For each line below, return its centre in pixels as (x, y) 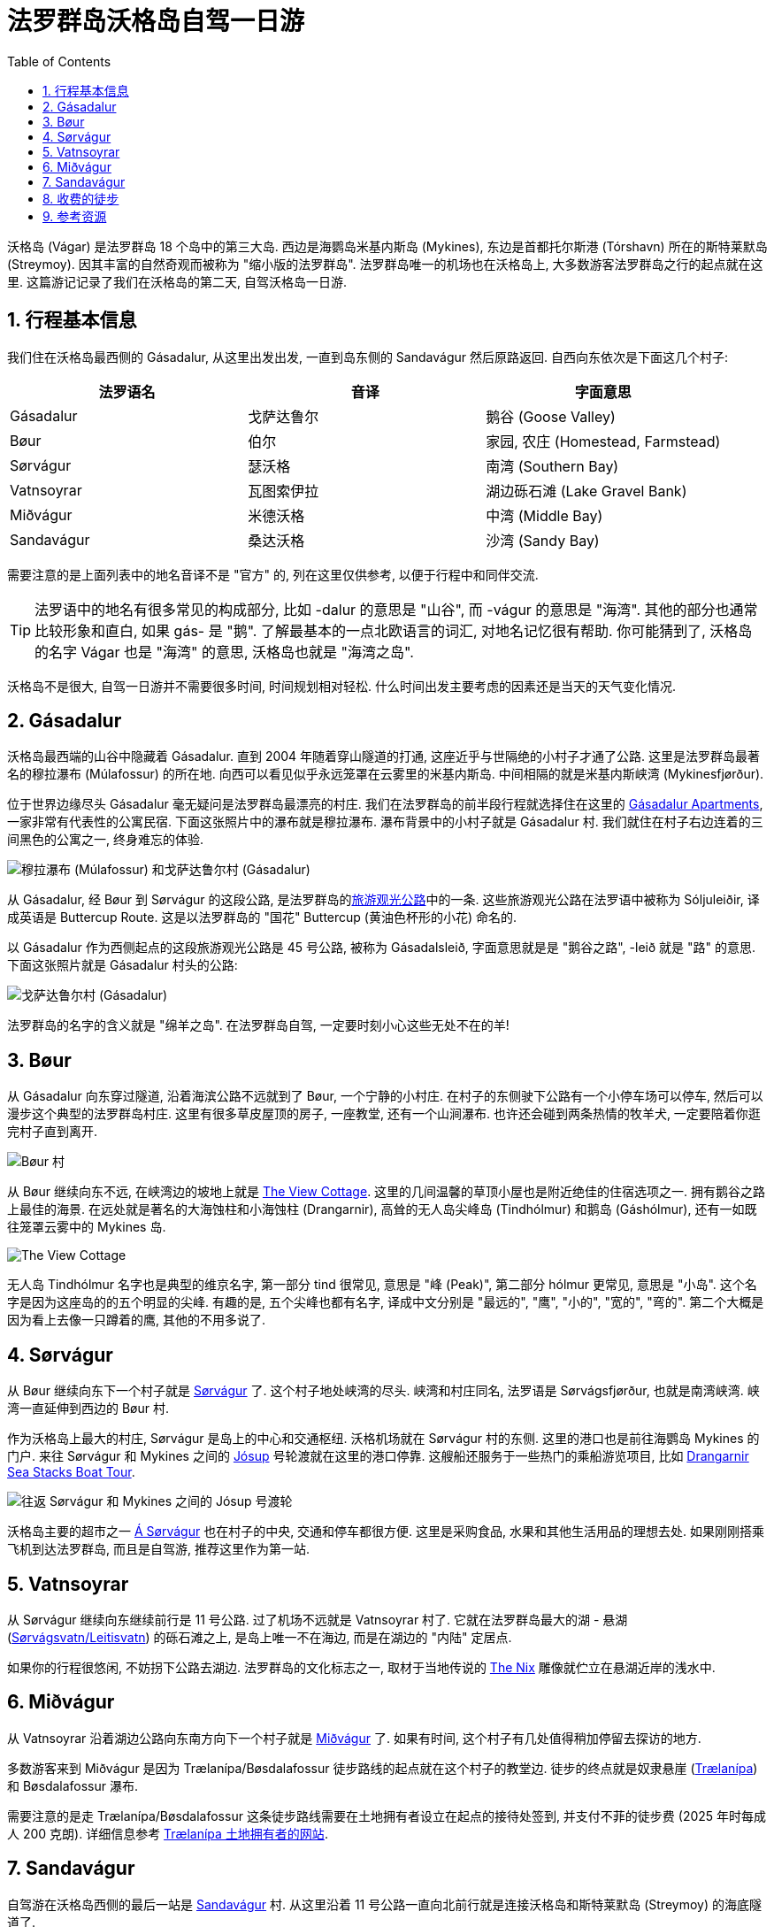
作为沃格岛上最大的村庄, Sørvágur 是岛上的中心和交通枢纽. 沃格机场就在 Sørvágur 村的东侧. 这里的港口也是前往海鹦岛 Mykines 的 (383, 1439)
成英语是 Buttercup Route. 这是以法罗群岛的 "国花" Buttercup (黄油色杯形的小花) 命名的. (262, 917)
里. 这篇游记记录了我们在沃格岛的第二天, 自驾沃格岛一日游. (177, 281)
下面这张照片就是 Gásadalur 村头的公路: (123, 965)
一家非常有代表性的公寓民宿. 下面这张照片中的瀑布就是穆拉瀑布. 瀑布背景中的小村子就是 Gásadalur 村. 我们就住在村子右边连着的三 (385, 822)
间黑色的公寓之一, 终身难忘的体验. (106, 840)
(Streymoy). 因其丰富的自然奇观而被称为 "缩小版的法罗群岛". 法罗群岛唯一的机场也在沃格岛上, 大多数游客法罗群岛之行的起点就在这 (385, 264)
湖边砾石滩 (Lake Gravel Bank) (586, 491)
